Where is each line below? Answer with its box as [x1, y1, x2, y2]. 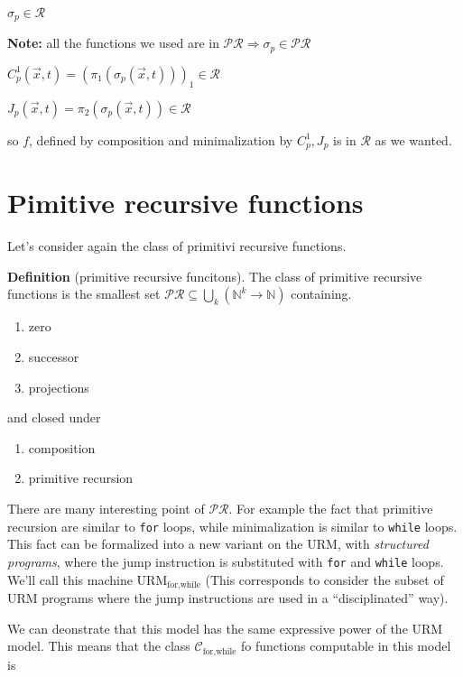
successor [28, 348, 79, 366]
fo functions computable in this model [240, 636, 451, 655]
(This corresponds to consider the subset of [205, 570, 444, 589]
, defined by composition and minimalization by [29, 130, 293, 149]
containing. [291, 284, 352, 303]
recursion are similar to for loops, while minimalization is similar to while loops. [7, 516, 458, 535]
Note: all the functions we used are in [7, 33, 219, 52]
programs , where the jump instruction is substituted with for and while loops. [7, 552, 444, 570]
